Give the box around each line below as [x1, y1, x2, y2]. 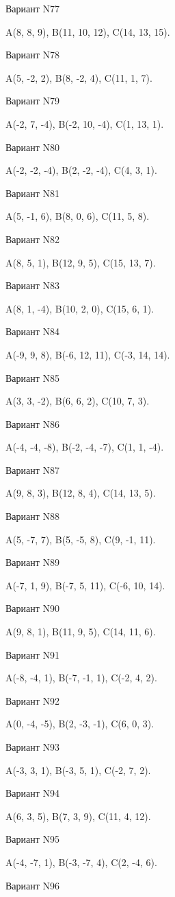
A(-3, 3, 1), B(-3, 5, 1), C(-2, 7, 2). [5, 762, 151, 777]
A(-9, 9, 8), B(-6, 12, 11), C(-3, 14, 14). [5, 347, 170, 361]
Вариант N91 [5, 647, 60, 661]
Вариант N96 [5, 878, 60, 892]
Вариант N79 [5, 93, 60, 108]
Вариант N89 [5, 555, 60, 569]
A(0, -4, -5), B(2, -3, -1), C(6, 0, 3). [5, 716, 154, 731]
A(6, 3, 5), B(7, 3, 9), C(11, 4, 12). [5, 808, 151, 823]
